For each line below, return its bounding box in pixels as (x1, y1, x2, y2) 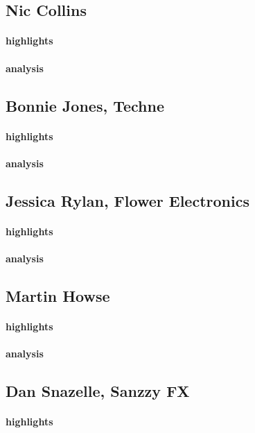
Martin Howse (6, 285, 110, 306)
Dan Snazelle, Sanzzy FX (6, 380, 190, 402)
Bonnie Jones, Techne (6, 94, 165, 116)
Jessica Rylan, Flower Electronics (6, 189, 249, 211)
